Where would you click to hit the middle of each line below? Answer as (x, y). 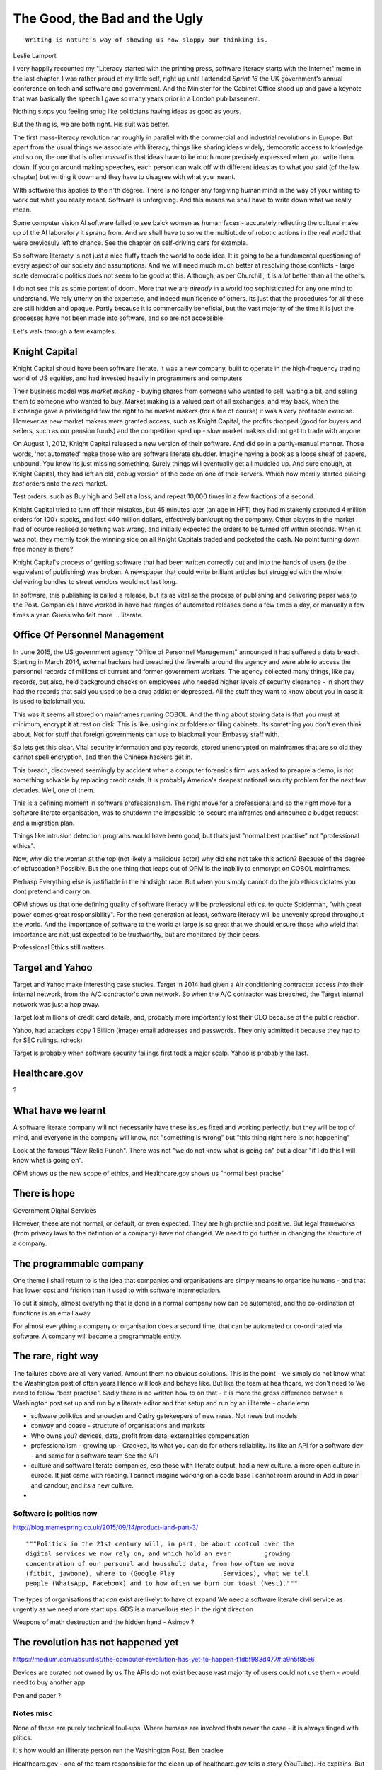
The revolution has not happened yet (96, 1643)
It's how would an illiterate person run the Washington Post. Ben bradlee (118, 1751)
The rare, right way (56, 1356)
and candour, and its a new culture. (82, 1485)
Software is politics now (55, 1513)
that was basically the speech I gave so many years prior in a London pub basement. (137, 98)
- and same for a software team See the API (94, 1456)
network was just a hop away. (57, 1004)
